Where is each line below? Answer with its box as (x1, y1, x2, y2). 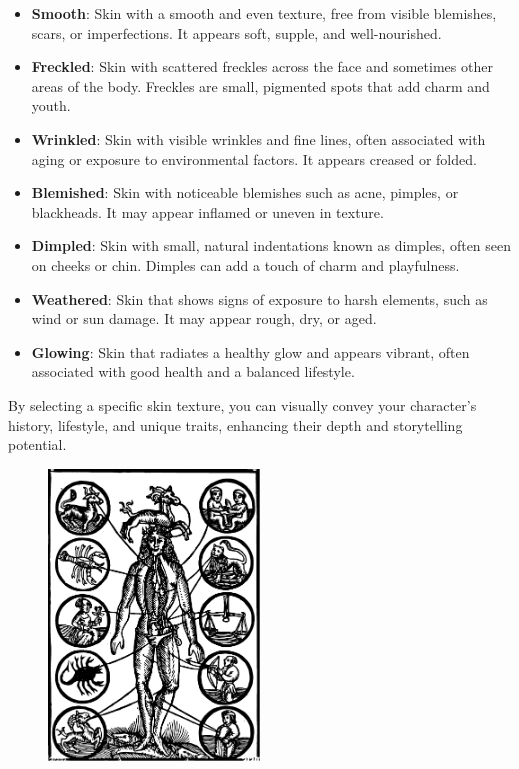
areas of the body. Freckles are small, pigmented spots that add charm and (31, 75, 490, 96)
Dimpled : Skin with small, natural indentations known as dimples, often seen (31, 235, 512, 256)
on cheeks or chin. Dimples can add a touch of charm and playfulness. (31, 254, 460, 275)
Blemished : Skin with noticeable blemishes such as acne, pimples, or (31, 182, 459, 203)
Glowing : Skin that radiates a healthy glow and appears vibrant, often (31, 341, 470, 362)
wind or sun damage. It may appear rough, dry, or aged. (31, 308, 377, 329)
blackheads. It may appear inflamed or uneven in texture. (31, 201, 384, 222)
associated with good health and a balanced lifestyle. (31, 361, 355, 382)
